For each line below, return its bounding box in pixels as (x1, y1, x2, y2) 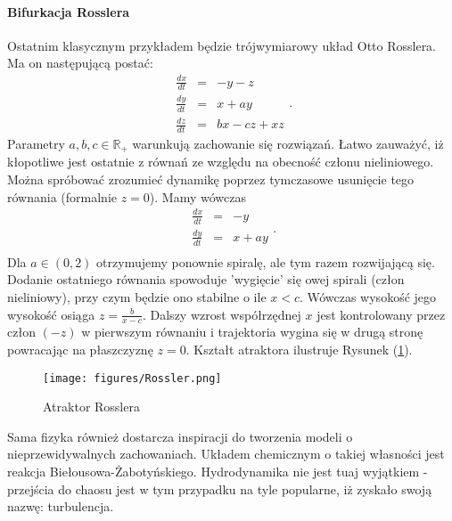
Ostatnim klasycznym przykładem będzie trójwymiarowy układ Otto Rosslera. (7, 36, 437, 54)
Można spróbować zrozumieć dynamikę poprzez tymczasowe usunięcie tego (7, 169, 415, 188)
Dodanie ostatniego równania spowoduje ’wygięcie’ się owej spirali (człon (7, 270, 405, 289)
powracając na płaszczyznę (7, 339, 153, 358)
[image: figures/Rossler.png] (43, 371, 222, 385)
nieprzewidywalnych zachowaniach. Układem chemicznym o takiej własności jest (7, 444, 445, 463)
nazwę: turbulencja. (7, 497, 114, 516)
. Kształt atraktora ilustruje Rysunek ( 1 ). (185, 339, 413, 358)
